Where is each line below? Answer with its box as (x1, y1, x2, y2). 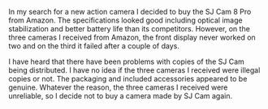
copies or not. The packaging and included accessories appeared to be (8, 74, 248, 83)
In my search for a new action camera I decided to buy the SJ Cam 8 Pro (8, 7, 252, 16)
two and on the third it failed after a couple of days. (8, 41, 180, 51)
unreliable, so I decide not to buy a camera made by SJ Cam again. (8, 91, 233, 100)
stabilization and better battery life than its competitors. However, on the (8, 24, 250, 33)
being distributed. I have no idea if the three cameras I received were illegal (8, 65, 261, 75)
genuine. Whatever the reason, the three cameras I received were (8, 82, 228, 92)
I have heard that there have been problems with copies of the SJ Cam (8, 57, 245, 66)
